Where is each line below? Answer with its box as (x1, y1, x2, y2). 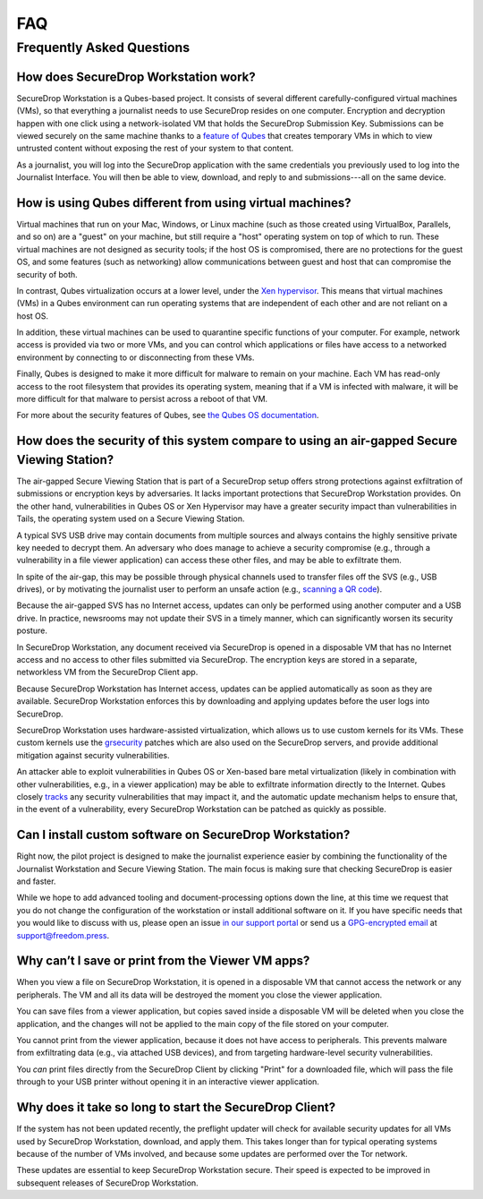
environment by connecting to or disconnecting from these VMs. (16, 352, 255, 363)
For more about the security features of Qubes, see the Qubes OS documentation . (16, 410, 319, 421)
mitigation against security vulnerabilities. (16, 749, 170, 760)
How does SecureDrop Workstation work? (16, 69, 256, 84)
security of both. (16, 269, 78, 279)
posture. (16, 625, 48, 636)
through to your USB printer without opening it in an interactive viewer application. (16, 1076, 319, 1087)
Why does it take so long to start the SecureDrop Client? (16, 1100, 335, 1115)
